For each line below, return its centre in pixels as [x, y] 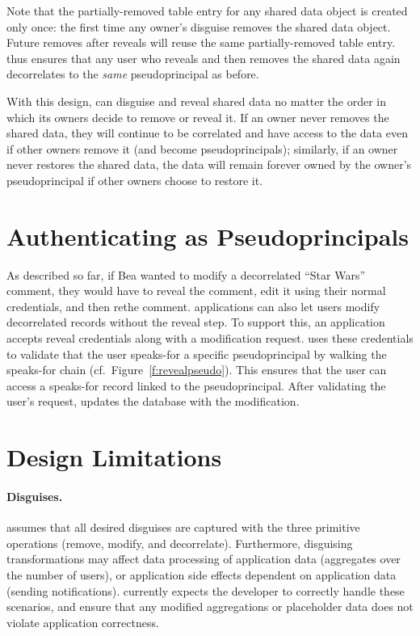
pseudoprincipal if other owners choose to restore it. [135, 180]
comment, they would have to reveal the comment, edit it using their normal [196, 291]
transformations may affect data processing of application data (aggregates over [204, 559]
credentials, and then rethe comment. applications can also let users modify [193, 306]
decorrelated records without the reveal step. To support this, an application [196, 322]
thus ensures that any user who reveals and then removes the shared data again [204, 58]
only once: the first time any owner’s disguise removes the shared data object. [199, 26]
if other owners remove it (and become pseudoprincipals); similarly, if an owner [202, 148]
